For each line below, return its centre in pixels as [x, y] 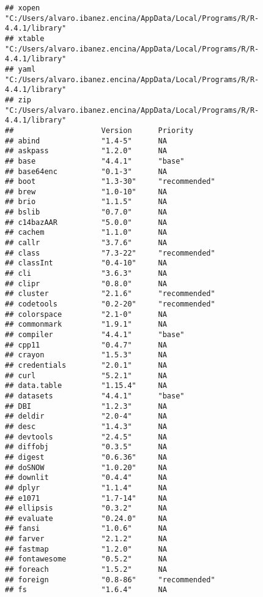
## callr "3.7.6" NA [86, 243]
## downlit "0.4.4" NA [86, 478]
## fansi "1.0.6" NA [86, 529]
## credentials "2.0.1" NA [86, 365]
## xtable [25, 38]
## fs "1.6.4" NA [86, 590]
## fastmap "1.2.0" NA [86, 549]
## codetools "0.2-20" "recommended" [110, 304]
